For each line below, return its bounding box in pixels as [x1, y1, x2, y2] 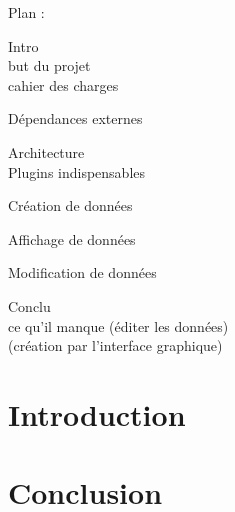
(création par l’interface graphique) [8, 335, 223, 356]
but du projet [8, 55, 91, 76]
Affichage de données [8, 228, 136, 249]
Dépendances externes [8, 108, 143, 129]
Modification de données [8, 262, 157, 283]
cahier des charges [8, 74, 119, 95]
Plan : [8, 2, 45, 22]
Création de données [8, 195, 133, 216]
